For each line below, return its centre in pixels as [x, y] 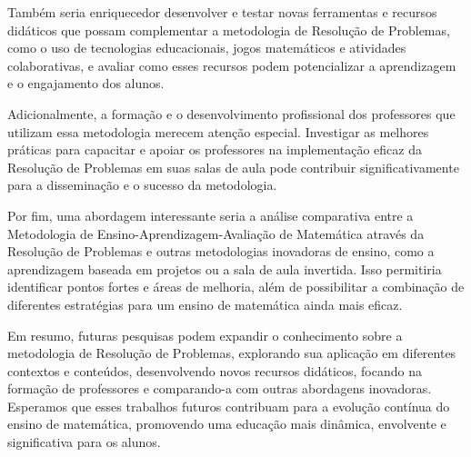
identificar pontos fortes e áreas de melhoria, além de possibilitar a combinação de [236, 287]
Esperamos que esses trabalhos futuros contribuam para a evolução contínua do [229, 406]
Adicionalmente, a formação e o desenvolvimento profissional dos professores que [231, 113]
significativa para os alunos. [84, 442]
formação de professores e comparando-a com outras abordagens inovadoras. [220, 388]
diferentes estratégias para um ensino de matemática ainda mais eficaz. [205, 304]
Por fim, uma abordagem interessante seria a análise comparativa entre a [210, 215]
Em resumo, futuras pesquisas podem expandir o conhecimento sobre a [205, 335]
